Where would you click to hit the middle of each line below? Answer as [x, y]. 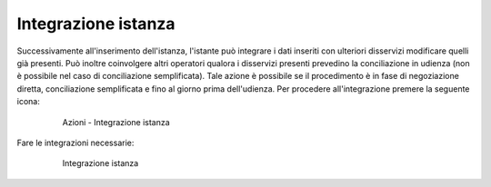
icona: [28, 102]
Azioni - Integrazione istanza [116, 122]
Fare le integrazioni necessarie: [75, 143]
